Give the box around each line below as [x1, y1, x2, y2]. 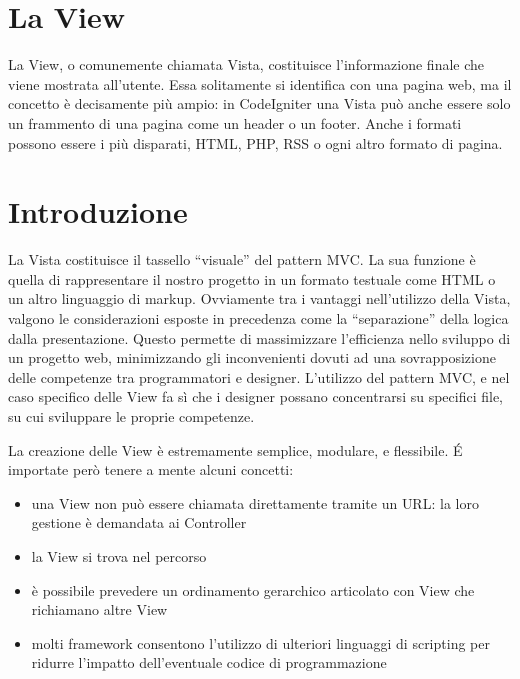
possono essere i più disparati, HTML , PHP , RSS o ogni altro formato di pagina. [8, 132, 503, 153]
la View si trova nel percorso [31, 545, 207, 566]
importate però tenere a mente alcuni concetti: [8, 459, 294, 480]
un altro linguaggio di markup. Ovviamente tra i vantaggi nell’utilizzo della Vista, [8, 288, 511, 309]
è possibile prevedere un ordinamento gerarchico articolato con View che [31, 579, 475, 600]
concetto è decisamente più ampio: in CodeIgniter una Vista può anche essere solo [8, 93, 511, 114]
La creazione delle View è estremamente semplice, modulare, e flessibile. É [8, 439, 463, 460]
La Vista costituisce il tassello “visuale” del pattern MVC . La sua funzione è [8, 249, 476, 270]
